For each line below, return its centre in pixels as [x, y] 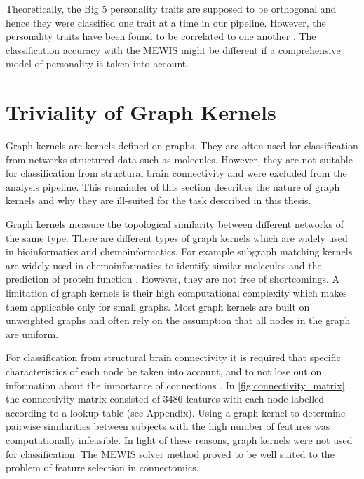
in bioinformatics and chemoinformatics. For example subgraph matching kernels [179, 251]
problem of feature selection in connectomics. [102, 467]
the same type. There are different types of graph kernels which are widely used [177, 237]
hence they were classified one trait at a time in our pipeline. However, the [166, 22]
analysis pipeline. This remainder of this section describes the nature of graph [173, 186]
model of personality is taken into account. [97, 63]
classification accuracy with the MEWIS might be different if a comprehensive [173, 49]
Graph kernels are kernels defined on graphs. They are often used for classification [182, 146]
